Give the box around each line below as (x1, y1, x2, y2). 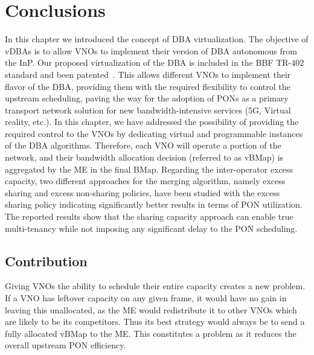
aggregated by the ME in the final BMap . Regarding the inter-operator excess (5, 162, 293, 175)
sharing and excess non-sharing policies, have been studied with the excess (5, 186, 280, 199)
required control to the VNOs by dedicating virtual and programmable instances (5, 127, 303, 139)
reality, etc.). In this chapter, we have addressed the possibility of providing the (5, 115, 299, 128)
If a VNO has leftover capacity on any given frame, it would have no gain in (5, 292, 287, 304)
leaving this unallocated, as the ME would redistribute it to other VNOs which (5, 303, 297, 316)
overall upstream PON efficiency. (5, 339, 126, 351)
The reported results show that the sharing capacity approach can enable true (5, 210, 293, 223)
